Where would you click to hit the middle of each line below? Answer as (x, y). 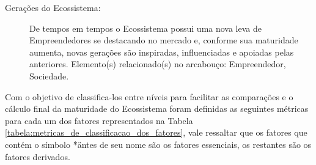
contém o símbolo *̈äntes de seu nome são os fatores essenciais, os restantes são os (158, 144)
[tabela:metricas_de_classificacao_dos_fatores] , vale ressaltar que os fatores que (156, 132)
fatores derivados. (38, 156)
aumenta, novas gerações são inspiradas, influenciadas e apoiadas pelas (162, 52)
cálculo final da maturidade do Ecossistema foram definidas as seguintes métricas (157, 108)
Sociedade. (49, 75)
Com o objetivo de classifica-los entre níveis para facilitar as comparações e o (149, 96)
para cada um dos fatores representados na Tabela (99, 120)
